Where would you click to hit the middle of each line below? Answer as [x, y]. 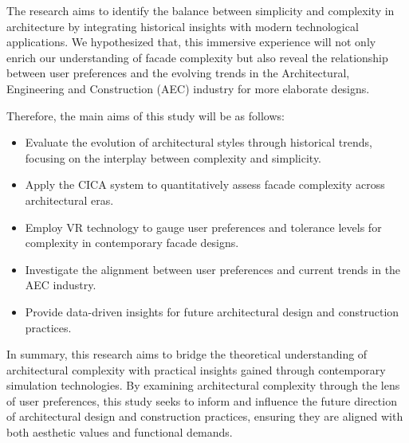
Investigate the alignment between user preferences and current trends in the [213, 269]
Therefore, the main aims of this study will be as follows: [146, 115]
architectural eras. [69, 200]
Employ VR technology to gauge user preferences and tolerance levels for [203, 227]
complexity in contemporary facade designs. [132, 243]
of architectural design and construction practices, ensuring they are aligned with [205, 416]
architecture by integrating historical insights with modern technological [183, 26]
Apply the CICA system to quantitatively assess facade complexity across [205, 184]
